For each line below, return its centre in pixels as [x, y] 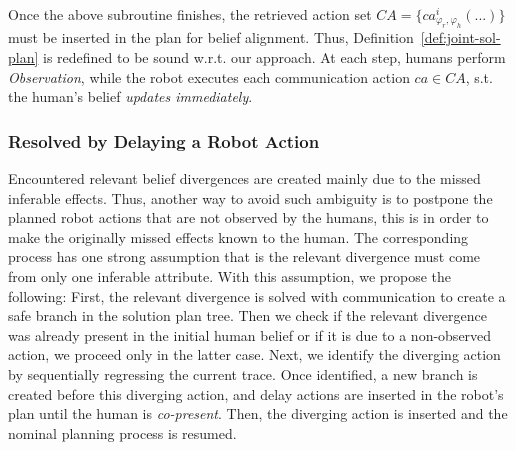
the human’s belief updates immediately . [130, 96]
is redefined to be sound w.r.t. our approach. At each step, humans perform [274, 57]
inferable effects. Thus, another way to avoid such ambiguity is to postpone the [250, 197]
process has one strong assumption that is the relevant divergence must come [244, 256]
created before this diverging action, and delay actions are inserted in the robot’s [256, 393]
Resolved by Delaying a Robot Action [164, 140]
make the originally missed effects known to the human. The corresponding [238, 236]
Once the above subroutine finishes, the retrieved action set [190, 14]
